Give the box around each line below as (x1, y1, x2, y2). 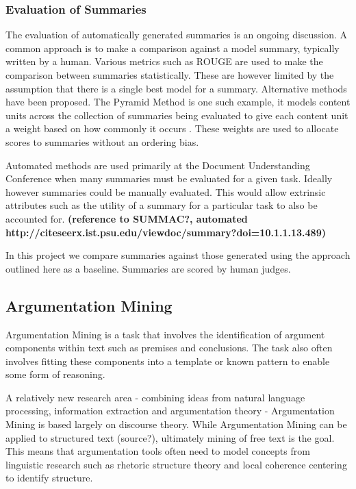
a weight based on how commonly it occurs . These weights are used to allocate (5, 121, 339, 136)
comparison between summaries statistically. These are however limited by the (5, 68, 334, 81)
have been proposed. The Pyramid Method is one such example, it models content (5, 95, 351, 109)
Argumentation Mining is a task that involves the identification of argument (5, 327, 325, 341)
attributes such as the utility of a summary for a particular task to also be (5, 198, 318, 212)
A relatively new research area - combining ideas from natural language (5, 390, 305, 404)
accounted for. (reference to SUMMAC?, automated (5, 211, 248, 225)
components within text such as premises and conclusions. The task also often (5, 340, 333, 355)
